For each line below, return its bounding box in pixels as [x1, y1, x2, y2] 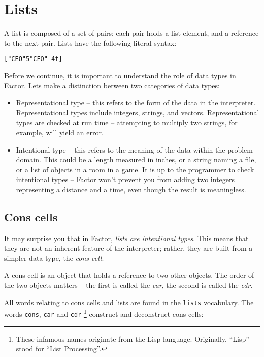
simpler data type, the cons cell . [4, 252, 104, 263]
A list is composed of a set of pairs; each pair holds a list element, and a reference [4, 27, 259, 38]
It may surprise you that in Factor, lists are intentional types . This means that [4, 232, 249, 243]
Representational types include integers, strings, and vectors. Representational [16, 107, 259, 117]
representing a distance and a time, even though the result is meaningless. [16, 184, 246, 194]
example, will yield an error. [16, 127, 104, 137]
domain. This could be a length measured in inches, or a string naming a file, [16, 154, 256, 165]
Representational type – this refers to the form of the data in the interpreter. [16, 97, 256, 108]
